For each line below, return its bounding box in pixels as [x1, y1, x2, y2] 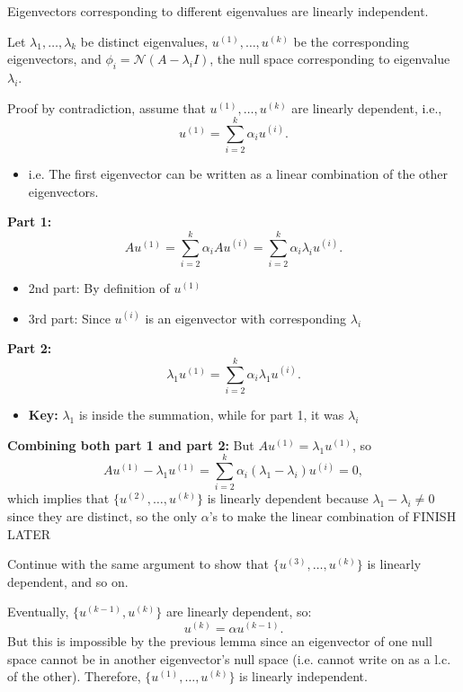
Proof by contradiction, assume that [7, 98, 206, 117]
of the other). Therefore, [7, 667, 141, 686]
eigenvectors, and [7, 49, 102, 68]
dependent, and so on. [7, 572, 129, 590]
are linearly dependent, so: [165, 602, 312, 621]
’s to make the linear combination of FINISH [209, 507, 457, 526]
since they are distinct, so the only [7, 507, 198, 526]
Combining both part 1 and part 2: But [7, 435, 254, 454]
